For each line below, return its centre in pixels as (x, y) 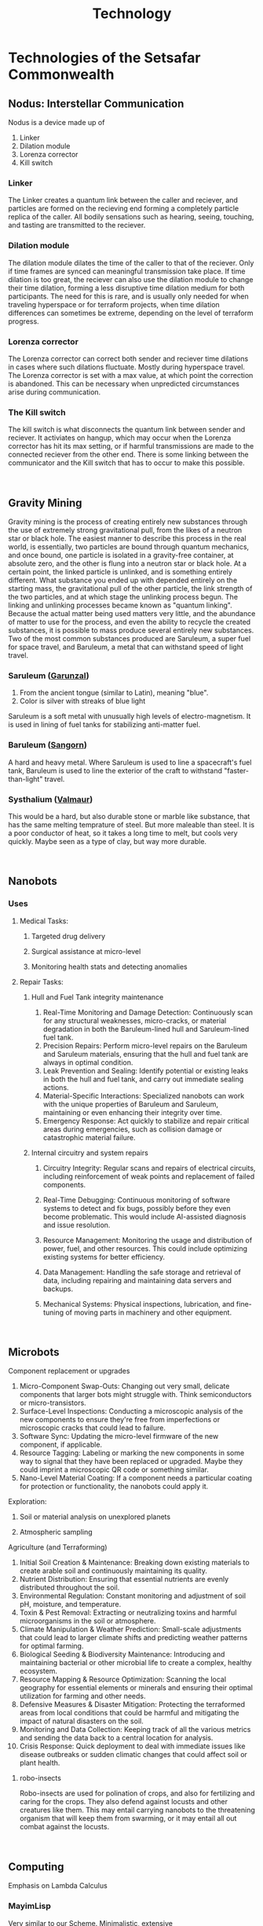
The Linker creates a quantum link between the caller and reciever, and (123, 200)
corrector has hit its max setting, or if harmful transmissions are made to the (131, 446)
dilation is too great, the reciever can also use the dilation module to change (131, 279)
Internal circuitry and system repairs (90, 1153)
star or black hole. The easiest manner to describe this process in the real (127, 538)
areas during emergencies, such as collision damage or (132, 1129)
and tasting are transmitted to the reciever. (77, 226)
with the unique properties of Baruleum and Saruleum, (130, 1104)
